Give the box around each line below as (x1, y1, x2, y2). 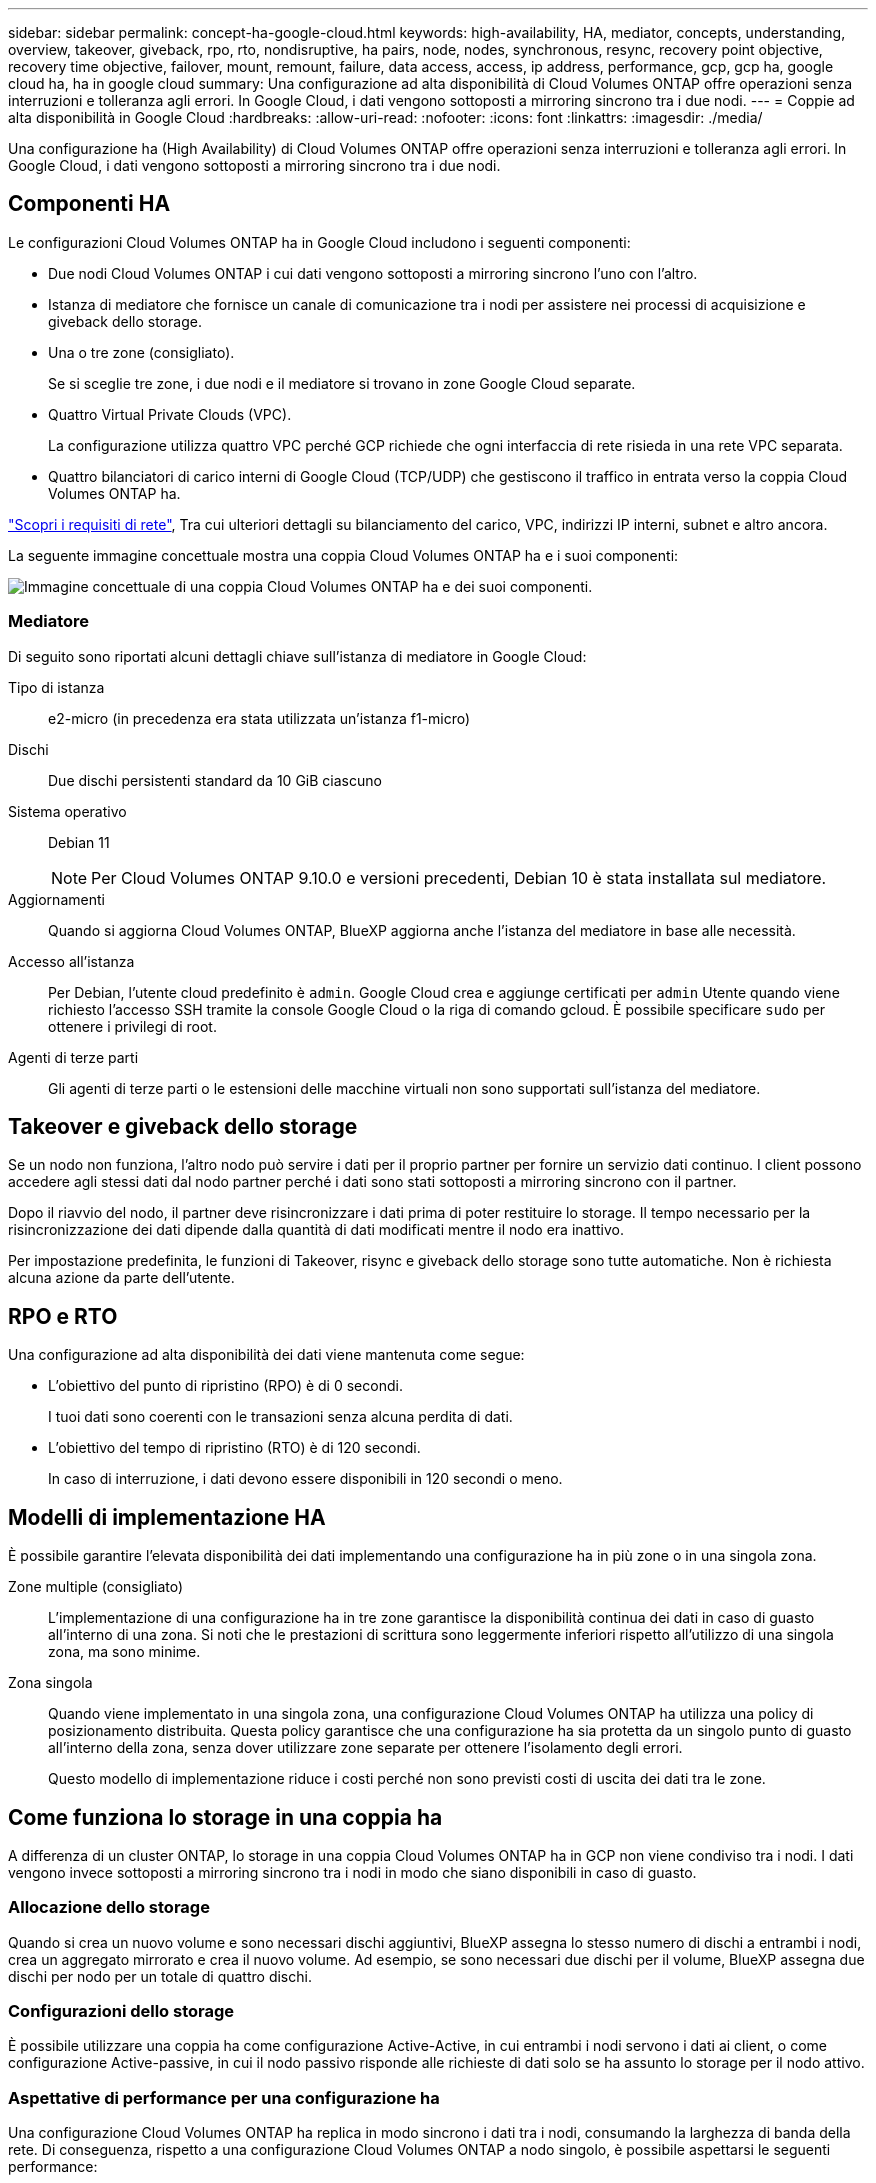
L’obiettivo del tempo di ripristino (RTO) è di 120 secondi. (48, 1439, 421, 1457)
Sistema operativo (8, 802, 127, 820)
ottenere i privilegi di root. (48, 1017, 217, 1035)
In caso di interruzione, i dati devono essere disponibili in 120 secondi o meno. (48, 1470, 563, 1488)
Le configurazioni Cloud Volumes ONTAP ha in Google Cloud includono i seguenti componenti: (8, 233, 631, 251)
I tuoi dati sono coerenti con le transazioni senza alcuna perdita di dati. (48, 1408, 513, 1426)
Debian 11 (48, 833, 110, 851)
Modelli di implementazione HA (8, 1504, 326, 1530)
